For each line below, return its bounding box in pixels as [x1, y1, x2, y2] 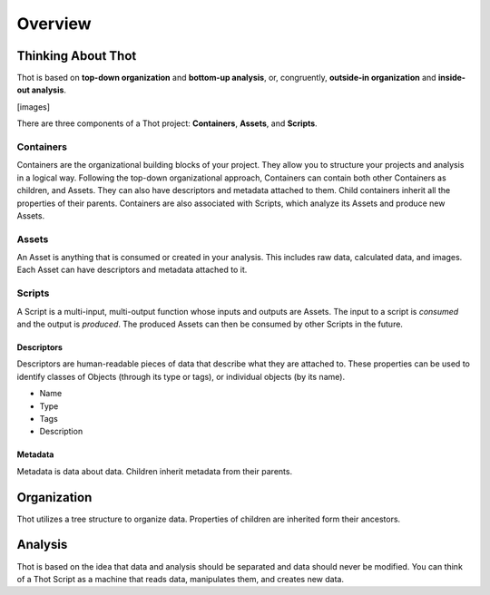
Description [39, 426, 83, 437]
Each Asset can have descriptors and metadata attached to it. [16, 264, 248, 276]
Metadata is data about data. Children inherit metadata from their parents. [16, 465, 293, 476]
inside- [437, 73, 466, 83]
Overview [16, 14, 92, 34]
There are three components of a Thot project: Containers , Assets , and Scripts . [16, 118, 318, 129]
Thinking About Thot [16, 48, 137, 63]
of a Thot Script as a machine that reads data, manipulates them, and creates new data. [16, 573, 345, 584]
